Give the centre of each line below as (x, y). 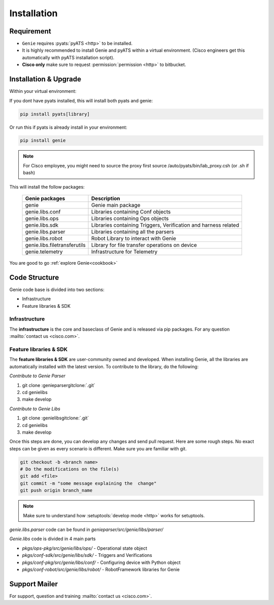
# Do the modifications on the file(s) (70, 469)
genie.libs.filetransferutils (55, 245)
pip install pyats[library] (55, 114)
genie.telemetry (44, 252)
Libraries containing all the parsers (133, 232)
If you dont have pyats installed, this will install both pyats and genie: (81, 100)
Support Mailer (34, 584)
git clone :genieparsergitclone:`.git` (59, 385)
